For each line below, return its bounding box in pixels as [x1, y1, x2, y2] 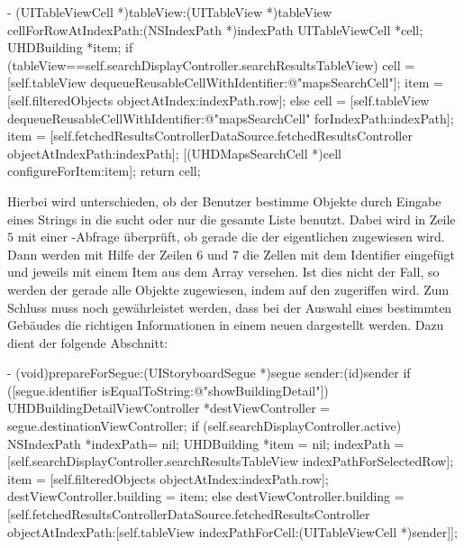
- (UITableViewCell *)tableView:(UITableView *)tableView [7, 3, 332, 21]
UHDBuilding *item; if [7, 38, 133, 57]
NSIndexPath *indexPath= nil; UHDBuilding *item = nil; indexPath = [7, 434, 405, 452]
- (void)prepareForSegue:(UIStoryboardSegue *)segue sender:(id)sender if [7, 363, 411, 382]
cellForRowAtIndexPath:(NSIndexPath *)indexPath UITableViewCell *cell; [7, 20, 423, 39]
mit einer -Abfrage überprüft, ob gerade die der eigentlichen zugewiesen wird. [17, 227, 445, 246]
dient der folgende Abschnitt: [7, 333, 168, 352]
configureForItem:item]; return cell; [7, 161, 201, 180]
